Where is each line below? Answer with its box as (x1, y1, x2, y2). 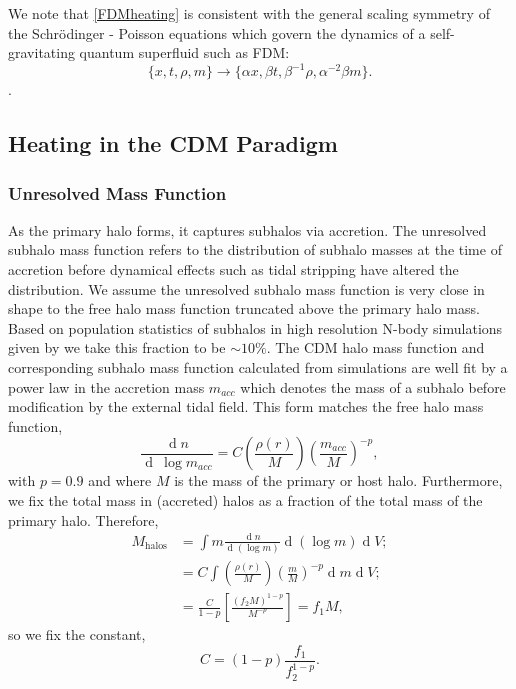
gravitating (8, 42, 75, 63)
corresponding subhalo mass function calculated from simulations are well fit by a (8, 357, 508, 378)
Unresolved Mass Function (8, 180, 227, 205)
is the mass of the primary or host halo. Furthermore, (174, 470, 503, 491)
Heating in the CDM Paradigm (8, 128, 338, 159)
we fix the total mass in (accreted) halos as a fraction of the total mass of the (8, 490, 483, 510)
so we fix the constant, (8, 624, 146, 645)
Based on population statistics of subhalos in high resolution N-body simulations (8, 317, 503, 338)
